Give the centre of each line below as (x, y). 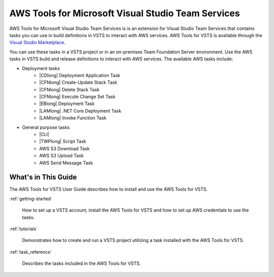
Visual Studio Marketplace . (38, 43)
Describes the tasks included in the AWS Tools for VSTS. (81, 263)
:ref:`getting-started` (31, 198)
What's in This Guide (43, 177)
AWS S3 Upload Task (61, 156)
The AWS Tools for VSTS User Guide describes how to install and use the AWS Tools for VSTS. (109, 189)
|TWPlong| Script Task (63, 142)
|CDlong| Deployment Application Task (80, 75)
